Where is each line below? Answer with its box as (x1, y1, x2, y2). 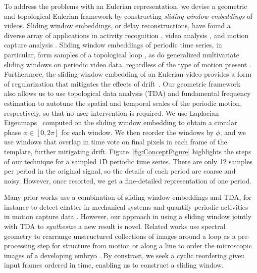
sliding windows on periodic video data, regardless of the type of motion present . (4, 59, 252, 69)
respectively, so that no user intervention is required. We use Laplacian (4, 107, 219, 118)
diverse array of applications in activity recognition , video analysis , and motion (4, 30, 249, 40)
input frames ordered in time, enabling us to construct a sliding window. (4, 260, 224, 270)
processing (4, 240, 35, 251)
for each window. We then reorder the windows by (61, 127, 214, 137)
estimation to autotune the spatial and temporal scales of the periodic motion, (4, 97, 242, 108)
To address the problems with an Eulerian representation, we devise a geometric (4, 1, 247, 11)
